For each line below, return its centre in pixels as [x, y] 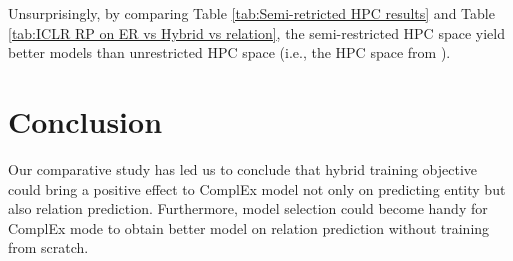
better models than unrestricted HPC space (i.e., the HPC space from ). [229, 52]
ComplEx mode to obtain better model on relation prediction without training [249, 227]
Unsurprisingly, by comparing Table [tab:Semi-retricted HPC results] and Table [251, 13]
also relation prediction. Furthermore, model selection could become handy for [248, 208]
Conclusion [85, 120]
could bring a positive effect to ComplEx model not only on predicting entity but [257, 188]
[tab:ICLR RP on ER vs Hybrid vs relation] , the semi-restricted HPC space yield [256, 32]
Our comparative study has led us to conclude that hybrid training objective [243, 168]
